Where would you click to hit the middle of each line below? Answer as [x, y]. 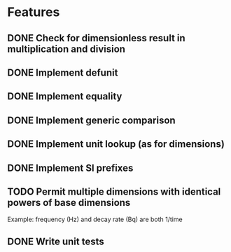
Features [34, 12]
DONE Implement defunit [63, 72]
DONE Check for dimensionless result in [96, 38]
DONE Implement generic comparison [92, 120]
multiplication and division [66, 49]
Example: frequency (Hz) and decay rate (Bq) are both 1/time [95, 219]
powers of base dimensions [69, 203]
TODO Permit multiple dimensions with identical [114, 191]
